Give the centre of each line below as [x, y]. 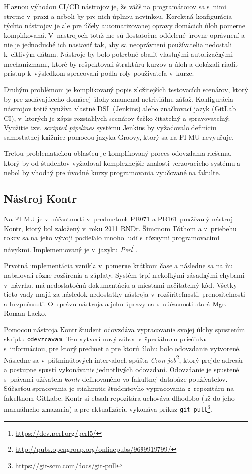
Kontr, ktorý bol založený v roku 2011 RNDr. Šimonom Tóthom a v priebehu [120, 228]
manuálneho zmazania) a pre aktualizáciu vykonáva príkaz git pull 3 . [108, 408]
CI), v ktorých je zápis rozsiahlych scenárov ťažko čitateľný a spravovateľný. [117, 118]
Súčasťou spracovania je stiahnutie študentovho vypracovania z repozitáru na [119, 388]
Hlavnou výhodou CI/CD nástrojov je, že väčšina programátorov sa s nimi [115, 6]
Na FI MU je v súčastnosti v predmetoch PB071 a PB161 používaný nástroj [118, 219]
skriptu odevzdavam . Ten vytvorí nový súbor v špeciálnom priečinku [106, 339]
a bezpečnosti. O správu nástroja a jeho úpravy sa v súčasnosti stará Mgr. [115, 303]
